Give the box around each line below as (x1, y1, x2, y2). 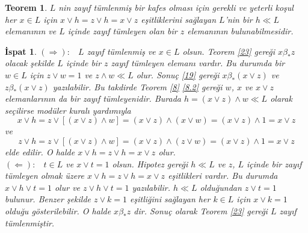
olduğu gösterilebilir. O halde (5, 204, 111, 217)
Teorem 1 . (5, 1, 48, 13)
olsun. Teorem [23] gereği (182, 45, 276, 57)
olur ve (54, 181, 81, 193)
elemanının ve (5, 25, 57, 37)
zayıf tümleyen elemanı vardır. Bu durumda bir (111, 57, 285, 69)
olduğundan (200, 181, 242, 193)
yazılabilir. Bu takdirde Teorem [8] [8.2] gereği (52, 80, 223, 93)
